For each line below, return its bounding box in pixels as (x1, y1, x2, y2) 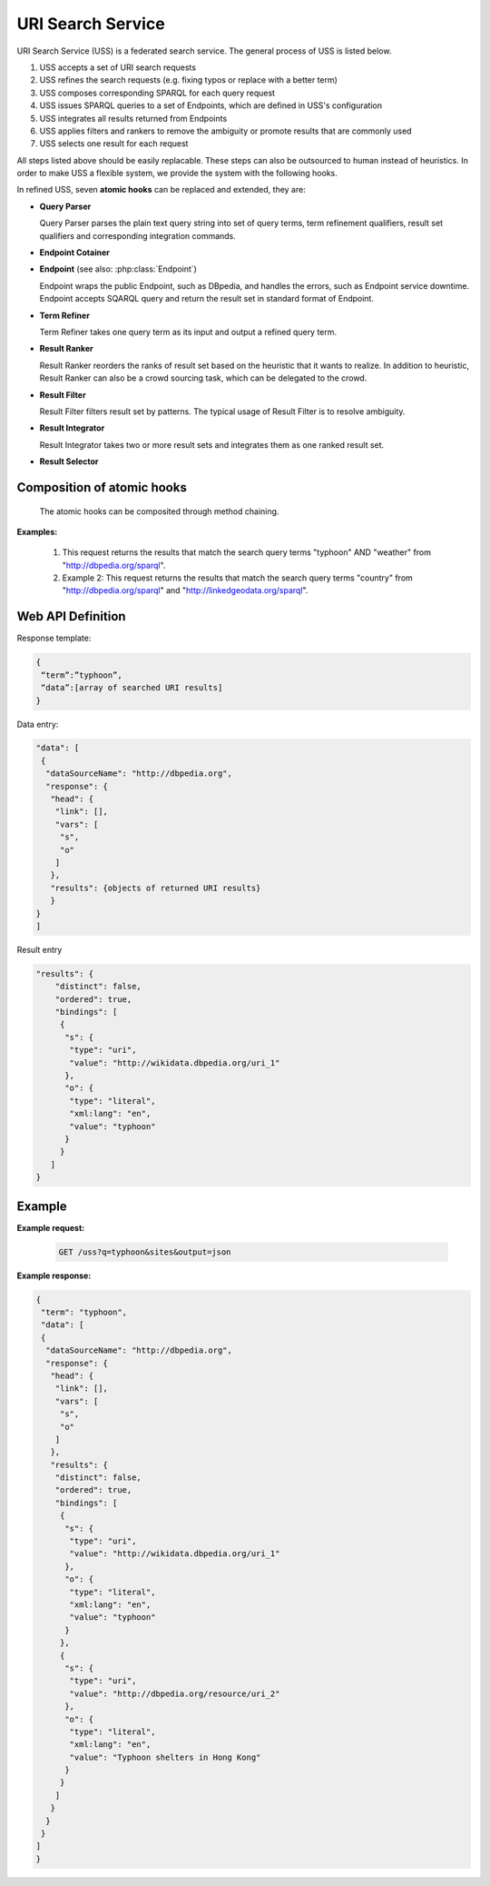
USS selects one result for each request (39, 138, 189, 149)
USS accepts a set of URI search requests (39, 62, 197, 73)
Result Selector (39, 456, 99, 467)
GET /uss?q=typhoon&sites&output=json (58, 1246, 231, 1257)
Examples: (16, 526, 58, 537)
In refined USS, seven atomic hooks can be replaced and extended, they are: (16, 184, 306, 195)
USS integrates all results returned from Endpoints (39, 113, 228, 124)
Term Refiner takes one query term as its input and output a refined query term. (39, 326, 338, 337)
